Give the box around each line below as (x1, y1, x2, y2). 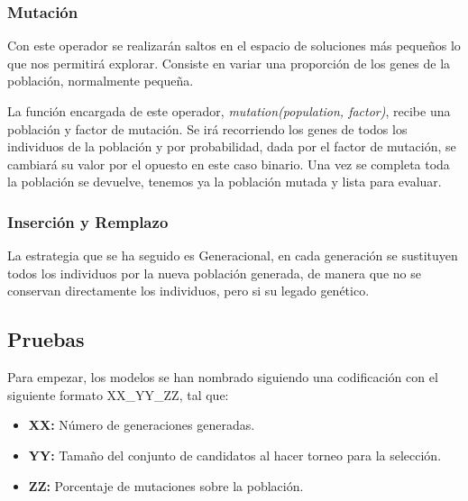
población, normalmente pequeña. (7, 71, 194, 90)
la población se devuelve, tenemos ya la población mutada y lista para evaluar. (7, 172, 442, 191)
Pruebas (7, 325, 85, 353)
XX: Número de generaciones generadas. (28, 415, 255, 434)
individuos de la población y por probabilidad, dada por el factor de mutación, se (7, 137, 456, 156)
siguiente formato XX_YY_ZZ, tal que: (7, 385, 229, 404)
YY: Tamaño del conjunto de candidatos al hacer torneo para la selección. (28, 445, 442, 464)
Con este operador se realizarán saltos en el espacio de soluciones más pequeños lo (7, 36, 461, 55)
